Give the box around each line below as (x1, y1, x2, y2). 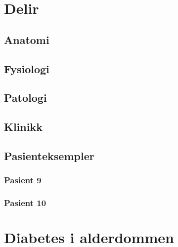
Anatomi (4, 32, 49, 47)
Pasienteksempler (4, 148, 94, 163)
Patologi (4, 90, 47, 105)
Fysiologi (4, 61, 49, 76)
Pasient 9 (4, 174, 42, 186)
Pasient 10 (4, 197, 46, 209)
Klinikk (4, 119, 43, 134)
